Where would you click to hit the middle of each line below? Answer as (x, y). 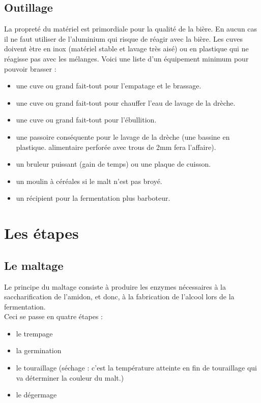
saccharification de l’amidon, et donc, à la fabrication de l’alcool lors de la (119, 297)
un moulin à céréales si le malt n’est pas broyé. (89, 181)
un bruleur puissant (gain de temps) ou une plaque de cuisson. (113, 164)
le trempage (34, 333)
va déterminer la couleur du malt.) (70, 377)
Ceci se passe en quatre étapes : (53, 316)
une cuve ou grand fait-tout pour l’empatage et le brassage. (109, 86)
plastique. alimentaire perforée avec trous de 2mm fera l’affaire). (116, 147)
